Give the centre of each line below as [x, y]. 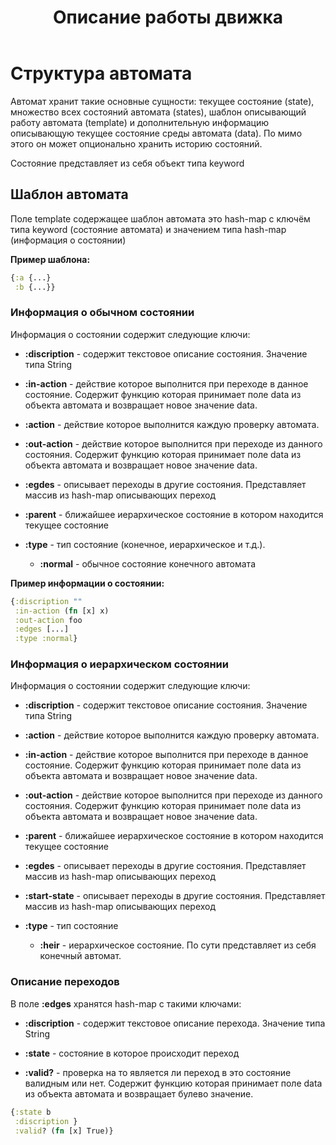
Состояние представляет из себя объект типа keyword [127, 163]
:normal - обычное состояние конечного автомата [148, 563]
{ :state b [31, 1112]
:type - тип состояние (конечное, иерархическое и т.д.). [145, 544]
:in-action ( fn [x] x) [62, 611]
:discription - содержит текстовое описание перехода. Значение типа [175, 1023]
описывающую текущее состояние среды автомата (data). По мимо [156, 133]
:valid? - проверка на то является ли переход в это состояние [158, 1072]
